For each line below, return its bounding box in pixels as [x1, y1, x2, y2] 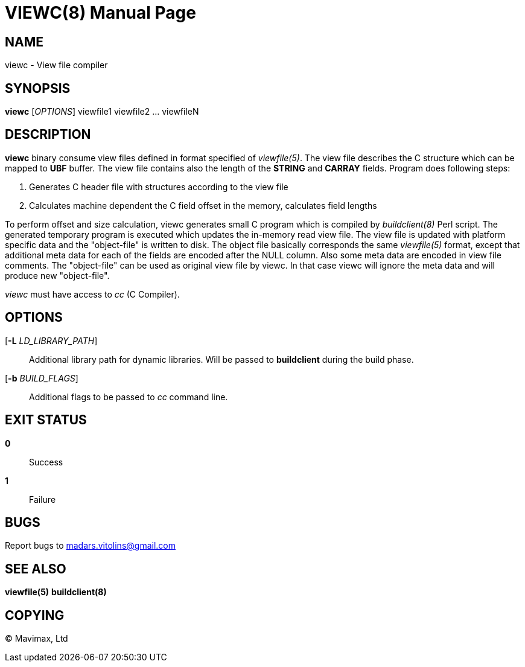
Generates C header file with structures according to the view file [29, 181, 288, 192]
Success [29, 456, 63, 467]
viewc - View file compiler [5, 60, 108, 71]
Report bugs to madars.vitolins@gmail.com [5, 540, 176, 551]
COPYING [5, 607, 65, 623]
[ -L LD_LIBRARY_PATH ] [5, 335, 98, 346]
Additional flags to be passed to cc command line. [29, 391, 228, 402]
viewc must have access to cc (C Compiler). [5, 289, 180, 299]
